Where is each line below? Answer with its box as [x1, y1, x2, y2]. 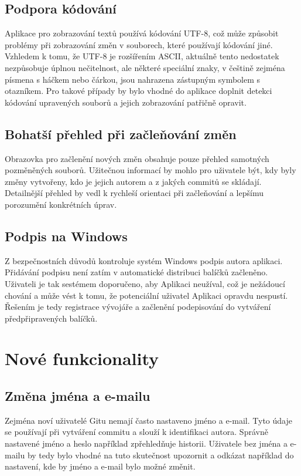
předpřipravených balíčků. [5, 312, 98, 324]
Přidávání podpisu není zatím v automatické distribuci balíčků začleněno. [5, 266, 268, 278]
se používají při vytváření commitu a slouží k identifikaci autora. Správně [5, 426, 268, 438]
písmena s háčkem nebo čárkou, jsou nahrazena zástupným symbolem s [5, 73, 261, 85]
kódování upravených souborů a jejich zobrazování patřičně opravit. [5, 96, 247, 108]
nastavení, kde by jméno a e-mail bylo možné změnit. [5, 460, 196, 472]
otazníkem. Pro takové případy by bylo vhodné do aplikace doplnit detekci [5, 85, 272, 97]
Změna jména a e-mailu [5, 387, 150, 405]
